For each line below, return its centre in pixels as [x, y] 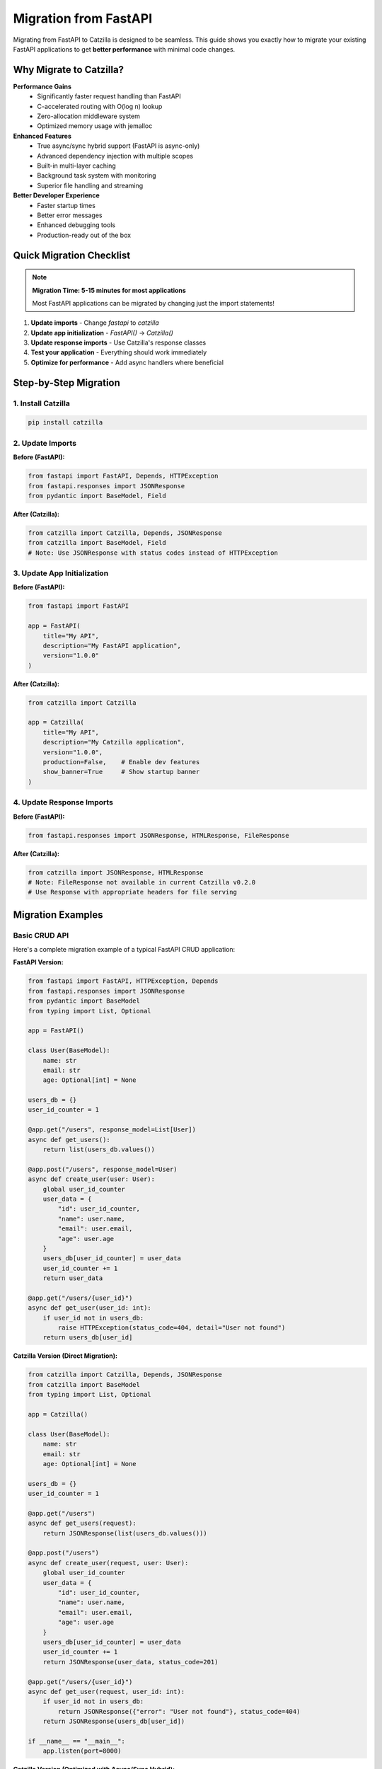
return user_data [73, 1278]
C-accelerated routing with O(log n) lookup [100, 106]
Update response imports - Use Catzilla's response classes [118, 342]
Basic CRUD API [41, 935]
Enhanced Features [42, 136]
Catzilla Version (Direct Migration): [65, 1356]
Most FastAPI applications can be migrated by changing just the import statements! [154, 303]
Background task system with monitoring [97, 175]
